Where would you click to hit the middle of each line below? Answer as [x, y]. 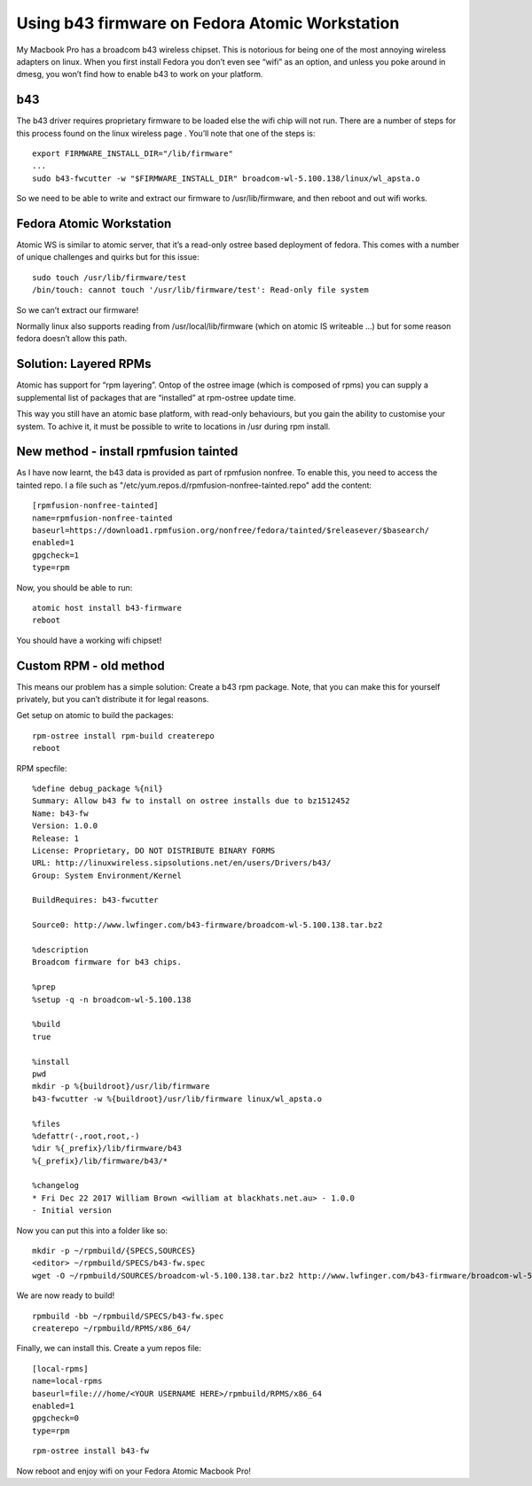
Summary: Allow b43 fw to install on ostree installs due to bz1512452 [191, 801]
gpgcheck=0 [56, 1418]
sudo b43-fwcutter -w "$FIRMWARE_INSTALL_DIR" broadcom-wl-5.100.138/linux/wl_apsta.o [226, 178]
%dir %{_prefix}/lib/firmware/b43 [107, 1149]
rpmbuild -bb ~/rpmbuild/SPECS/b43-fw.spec [128, 1316]
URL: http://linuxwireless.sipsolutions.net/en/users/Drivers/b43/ [182, 863]
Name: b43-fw [60, 813]
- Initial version [72, 1211]
